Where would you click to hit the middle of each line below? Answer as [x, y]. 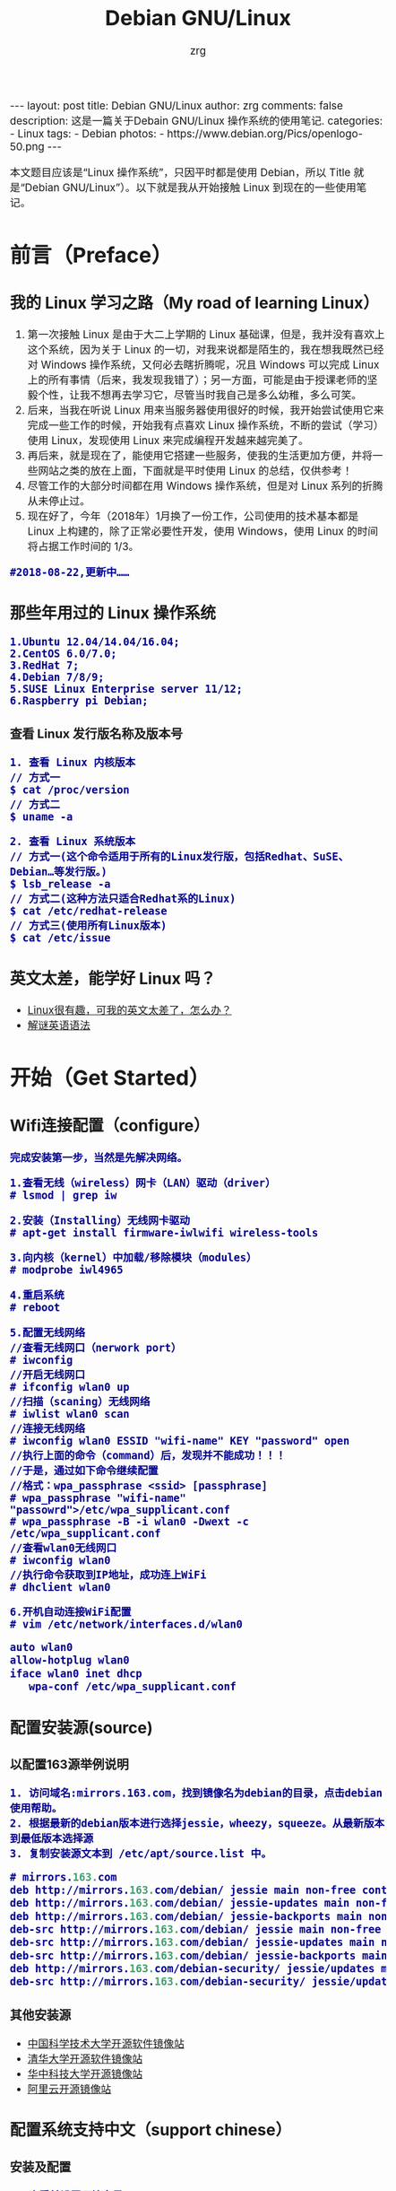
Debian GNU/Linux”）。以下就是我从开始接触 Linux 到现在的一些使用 [190, 188]
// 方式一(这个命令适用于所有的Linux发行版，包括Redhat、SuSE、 [180, 857]
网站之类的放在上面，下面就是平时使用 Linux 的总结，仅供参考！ [195, 471]
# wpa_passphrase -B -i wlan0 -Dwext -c [129, 1521]
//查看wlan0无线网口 [64, 1548]
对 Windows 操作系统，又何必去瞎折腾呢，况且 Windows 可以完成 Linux [203, 365]
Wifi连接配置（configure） [110, 1126]
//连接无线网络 [48, 1428]
